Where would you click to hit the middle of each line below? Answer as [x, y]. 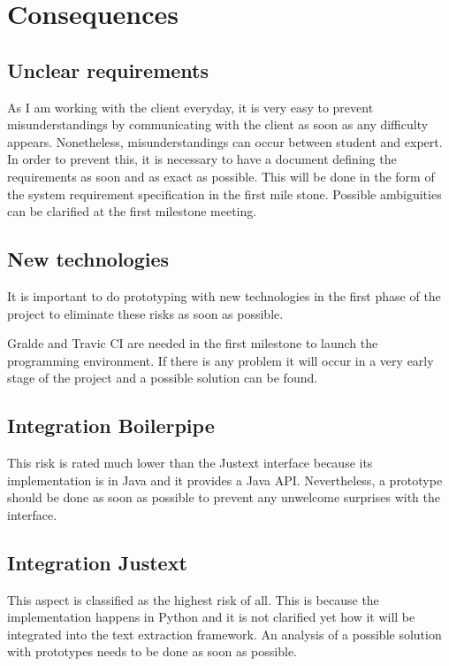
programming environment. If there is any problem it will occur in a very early [221, 360]
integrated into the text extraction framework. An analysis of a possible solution [224, 634]
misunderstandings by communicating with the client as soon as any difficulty [218, 124]
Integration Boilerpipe [111, 426]
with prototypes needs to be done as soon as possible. [152, 651]
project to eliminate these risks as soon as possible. [145, 313]
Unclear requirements [108, 70]
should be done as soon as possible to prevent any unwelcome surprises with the [224, 497]
